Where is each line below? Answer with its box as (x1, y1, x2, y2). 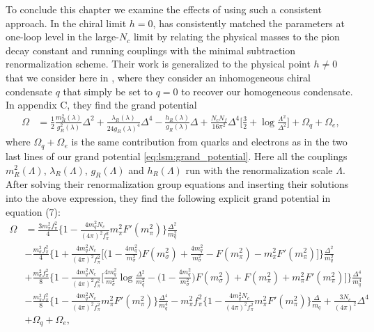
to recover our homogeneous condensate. (181, 84, 353, 98)
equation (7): (6, 204, 61, 219)
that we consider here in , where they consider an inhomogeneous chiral (6, 70, 311, 84)
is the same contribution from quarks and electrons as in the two (71, 134, 348, 149)
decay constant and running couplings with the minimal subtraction (6, 42, 296, 57)
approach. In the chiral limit (6, 15, 127, 30)
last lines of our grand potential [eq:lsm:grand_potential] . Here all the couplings (6, 148, 348, 163)
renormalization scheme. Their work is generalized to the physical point (6, 56, 311, 71)
